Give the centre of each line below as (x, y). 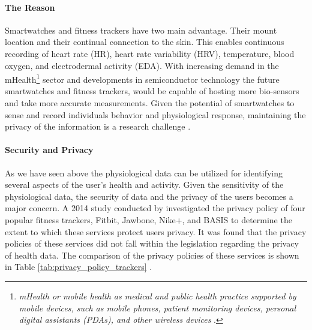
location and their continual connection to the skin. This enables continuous (145, 42)
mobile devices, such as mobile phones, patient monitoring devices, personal (157, 307)
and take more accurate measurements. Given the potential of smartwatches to (150, 103)
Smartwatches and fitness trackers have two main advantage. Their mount (141, 30)
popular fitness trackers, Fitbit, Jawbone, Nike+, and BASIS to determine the (148, 219)
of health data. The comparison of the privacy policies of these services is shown (152, 255)
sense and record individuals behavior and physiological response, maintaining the (155, 114)
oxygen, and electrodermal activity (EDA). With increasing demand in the (142, 65)
